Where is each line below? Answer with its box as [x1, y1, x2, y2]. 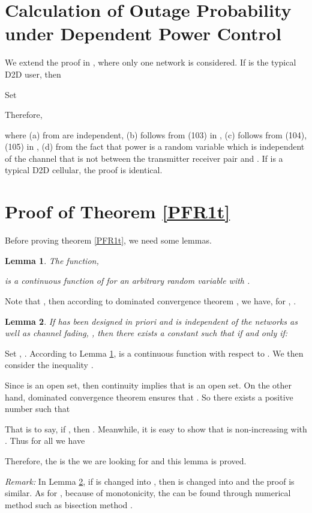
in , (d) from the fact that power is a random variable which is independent [26, 140, 305, 153]
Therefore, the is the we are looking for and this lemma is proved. [5, 454, 247, 467]
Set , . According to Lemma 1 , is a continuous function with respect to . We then [5, 346, 304, 359]
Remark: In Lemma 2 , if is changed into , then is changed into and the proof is [5, 475, 295, 487]
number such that [5, 402, 70, 415]
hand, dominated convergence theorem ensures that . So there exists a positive [5, 390, 293, 403]
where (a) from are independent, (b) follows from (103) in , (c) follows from [5, 128, 283, 141]
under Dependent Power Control [5, 21, 281, 46]
